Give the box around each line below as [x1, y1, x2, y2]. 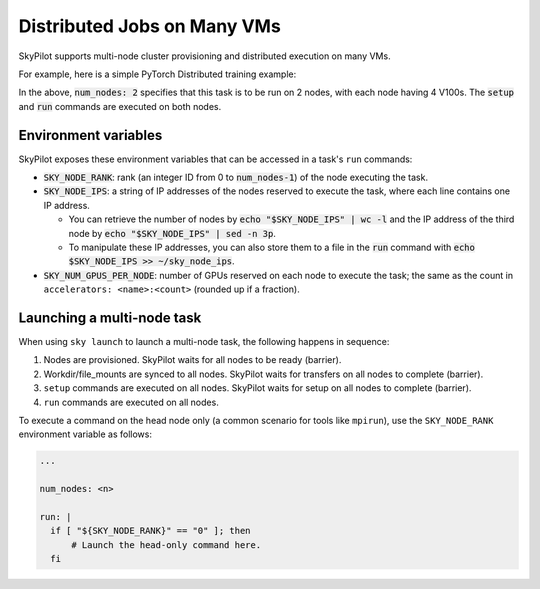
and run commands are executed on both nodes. [18, 100, 222, 112]
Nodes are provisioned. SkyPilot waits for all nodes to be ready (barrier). [43, 354, 342, 366]
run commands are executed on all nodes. [43, 396, 219, 408]
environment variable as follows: [18, 428, 152, 440]
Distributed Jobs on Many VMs [18, 15, 282, 37]
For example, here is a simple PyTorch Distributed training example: [18, 68, 297, 80]
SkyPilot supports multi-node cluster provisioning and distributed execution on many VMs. [18, 50, 391, 62]
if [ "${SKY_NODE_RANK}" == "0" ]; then [50, 525, 251, 537]
